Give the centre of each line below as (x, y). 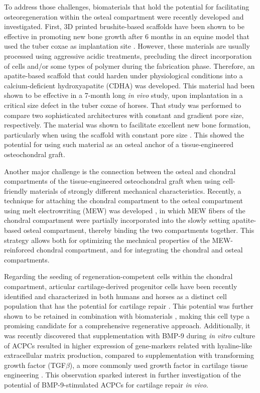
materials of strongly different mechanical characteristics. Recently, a (136, 190)
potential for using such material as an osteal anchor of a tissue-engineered (119, 144)
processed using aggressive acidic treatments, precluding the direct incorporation (128, 55)
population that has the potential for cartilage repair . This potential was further (129, 306)
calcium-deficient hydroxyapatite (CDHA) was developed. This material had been (129, 85)
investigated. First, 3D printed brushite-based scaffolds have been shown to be (124, 26)
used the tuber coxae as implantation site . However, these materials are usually (127, 46)
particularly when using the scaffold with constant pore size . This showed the (124, 134)
